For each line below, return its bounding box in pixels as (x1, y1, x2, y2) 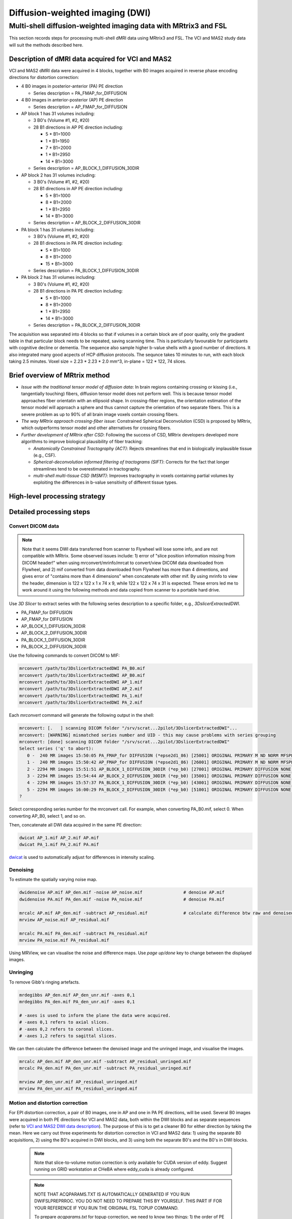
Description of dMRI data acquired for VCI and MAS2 (9, 55, 172, 63)
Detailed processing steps (9, 508, 91, 516)
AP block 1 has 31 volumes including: (21, 111, 95, 117)
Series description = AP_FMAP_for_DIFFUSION (33, 104, 128, 110)
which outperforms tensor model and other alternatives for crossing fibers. (21, 425, 171, 431)
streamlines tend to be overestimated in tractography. (33, 466, 141, 472)
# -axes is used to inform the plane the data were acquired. (19, 1012, 171, 1018)
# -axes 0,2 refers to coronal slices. (19, 1026, 114, 1032)
